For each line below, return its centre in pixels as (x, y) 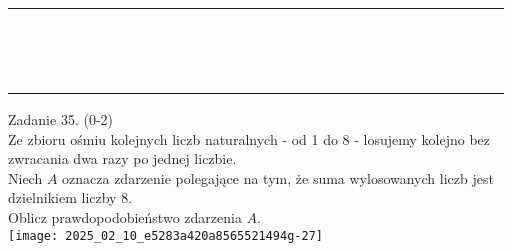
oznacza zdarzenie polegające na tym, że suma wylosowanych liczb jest (278, 177)
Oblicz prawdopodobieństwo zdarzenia (125, 216)
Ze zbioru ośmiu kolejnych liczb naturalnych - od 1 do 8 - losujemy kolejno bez (249, 138)
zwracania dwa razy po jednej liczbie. (122, 158)
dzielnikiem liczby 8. (70, 197)
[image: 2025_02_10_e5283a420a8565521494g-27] (165, 235)
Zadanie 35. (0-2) (60, 119)
